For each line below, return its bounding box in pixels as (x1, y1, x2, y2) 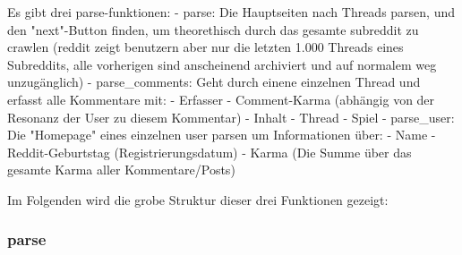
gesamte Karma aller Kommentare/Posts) (7, 160, 235, 179)
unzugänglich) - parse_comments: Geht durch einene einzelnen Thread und (7, 72, 421, 91)
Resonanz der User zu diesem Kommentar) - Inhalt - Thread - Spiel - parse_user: (7, 107, 455, 126)
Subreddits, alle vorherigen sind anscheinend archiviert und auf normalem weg (7, 55, 437, 73)
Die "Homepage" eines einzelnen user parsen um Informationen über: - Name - (7, 125, 436, 144)
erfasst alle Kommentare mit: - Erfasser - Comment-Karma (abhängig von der (7, 89, 435, 108)
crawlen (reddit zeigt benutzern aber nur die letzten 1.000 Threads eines (7, 38, 404, 56)
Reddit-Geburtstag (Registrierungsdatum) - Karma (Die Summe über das (7, 142, 412, 161)
